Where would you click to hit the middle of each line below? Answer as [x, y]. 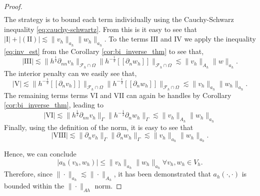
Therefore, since [28, 174]
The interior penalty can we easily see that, [70, 73]
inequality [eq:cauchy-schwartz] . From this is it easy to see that [101, 29]
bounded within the [34, 186]
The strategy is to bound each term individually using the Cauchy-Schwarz [119, 19]
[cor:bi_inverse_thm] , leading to [54, 105]
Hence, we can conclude [40, 154]
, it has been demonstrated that [162, 174]
